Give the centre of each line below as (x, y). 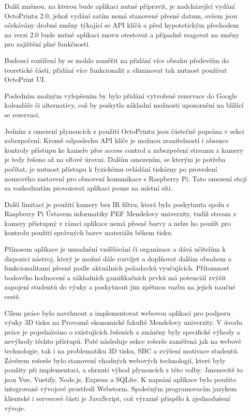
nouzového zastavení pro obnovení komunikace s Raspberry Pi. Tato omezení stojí (126, 178)
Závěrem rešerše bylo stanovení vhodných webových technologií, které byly (115, 360)
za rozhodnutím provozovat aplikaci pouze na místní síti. (89, 188)
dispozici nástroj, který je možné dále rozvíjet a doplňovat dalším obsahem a (118, 258)
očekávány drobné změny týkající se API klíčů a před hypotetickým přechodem (122, 25)
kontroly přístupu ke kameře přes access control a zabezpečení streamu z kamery (124, 150)
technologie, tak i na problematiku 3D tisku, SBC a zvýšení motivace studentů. (122, 351)
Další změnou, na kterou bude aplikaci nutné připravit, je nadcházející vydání (120, 6)
